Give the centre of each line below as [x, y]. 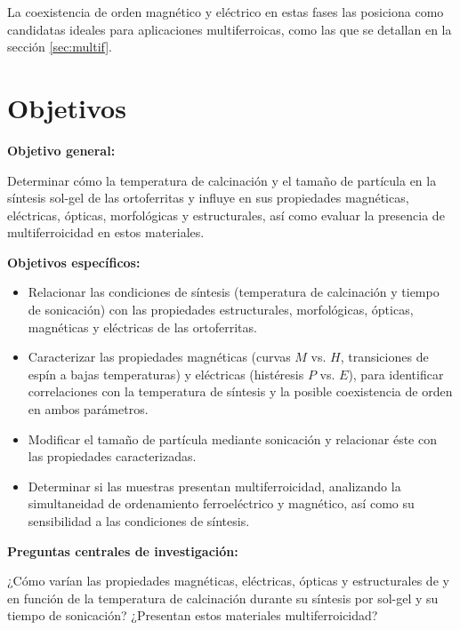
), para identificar [396, 374]
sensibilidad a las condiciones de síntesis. [139, 521]
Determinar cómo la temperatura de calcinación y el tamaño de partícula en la [222, 180]
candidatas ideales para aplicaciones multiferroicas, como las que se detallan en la [230, 29]
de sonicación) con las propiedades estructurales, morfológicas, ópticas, [221, 310]
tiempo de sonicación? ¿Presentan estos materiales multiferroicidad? [193, 615]
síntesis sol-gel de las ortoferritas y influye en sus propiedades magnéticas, [208, 198]
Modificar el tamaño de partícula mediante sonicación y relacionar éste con [232, 439]
